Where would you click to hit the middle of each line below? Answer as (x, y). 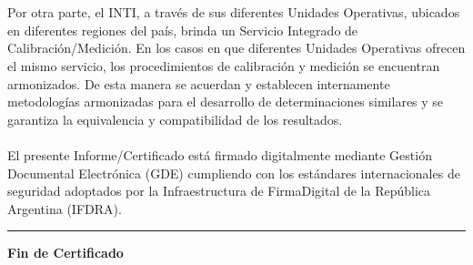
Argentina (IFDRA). (65, 208)
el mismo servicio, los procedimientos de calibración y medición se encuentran (224, 65)
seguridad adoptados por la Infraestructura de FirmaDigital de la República (219, 191)
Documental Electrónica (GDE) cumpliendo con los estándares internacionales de (234, 173)
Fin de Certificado (65, 253)
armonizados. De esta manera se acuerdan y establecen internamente (199, 83)
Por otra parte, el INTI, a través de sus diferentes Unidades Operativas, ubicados (234, 12)
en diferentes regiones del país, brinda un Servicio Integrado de (183, 30)
